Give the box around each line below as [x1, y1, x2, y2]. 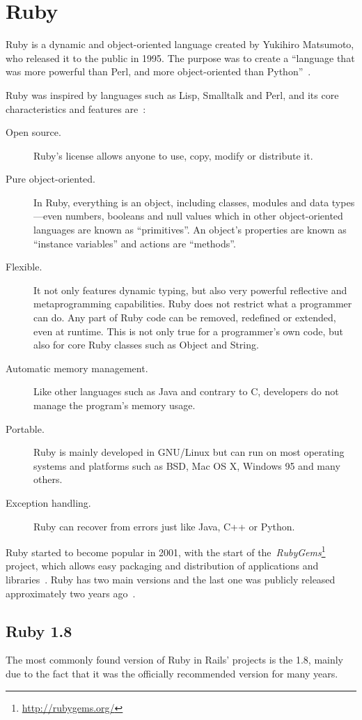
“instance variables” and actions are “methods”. [33, 236, 236, 250]
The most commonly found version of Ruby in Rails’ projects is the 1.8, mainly [6, 652, 344, 667]
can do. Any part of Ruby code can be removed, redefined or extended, [33, 310, 336, 325]
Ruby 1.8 [6, 620, 72, 641]
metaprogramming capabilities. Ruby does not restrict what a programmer [33, 296, 352, 311]
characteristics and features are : [6, 101, 146, 116]
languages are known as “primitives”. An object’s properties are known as [33, 222, 347, 237]
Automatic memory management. [6, 360, 148, 375]
